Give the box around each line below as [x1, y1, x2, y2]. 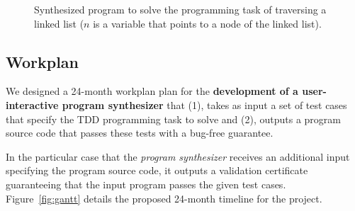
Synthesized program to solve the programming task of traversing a [34, 2, 327, 16]
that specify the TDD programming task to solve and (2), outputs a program [6, 111, 341, 126]
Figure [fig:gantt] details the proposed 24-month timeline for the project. [6, 190, 322, 205]
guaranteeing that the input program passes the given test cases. [6, 176, 286, 191]
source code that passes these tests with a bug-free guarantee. [6, 125, 274, 140]
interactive [6, 97, 59, 112]
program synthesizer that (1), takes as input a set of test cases [62, 97, 347, 112]
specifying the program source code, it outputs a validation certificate [6, 163, 308, 178]
